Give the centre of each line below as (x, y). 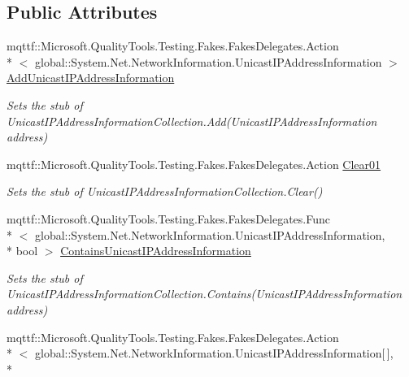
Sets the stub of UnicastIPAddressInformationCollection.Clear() (165, 191)
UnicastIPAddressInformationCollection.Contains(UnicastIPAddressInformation (204, 294)
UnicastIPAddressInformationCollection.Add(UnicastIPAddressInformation (192, 121)
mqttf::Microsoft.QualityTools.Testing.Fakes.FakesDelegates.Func (168, 218)
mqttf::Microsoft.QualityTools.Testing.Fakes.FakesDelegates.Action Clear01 (194, 164)
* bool (22, 251)
